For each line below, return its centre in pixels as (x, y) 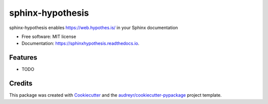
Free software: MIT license (49, 36)
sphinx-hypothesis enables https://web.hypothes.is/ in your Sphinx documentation (94, 28)
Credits (21, 84)
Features (23, 57)
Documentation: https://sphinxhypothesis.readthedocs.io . (81, 43)
